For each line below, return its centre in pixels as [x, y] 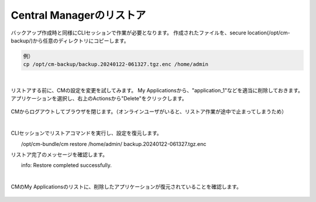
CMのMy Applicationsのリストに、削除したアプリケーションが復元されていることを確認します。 [126, 187]
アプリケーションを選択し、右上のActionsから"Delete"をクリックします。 [99, 99]
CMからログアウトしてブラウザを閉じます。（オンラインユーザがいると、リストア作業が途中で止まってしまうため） [149, 112]
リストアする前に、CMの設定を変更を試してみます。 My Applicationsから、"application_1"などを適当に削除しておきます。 [157, 90]
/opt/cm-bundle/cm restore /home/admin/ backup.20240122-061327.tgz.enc [114, 144]
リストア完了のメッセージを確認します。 [59, 155]
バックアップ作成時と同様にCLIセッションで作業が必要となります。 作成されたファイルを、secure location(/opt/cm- [150, 33]
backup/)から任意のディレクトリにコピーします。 [70, 40]
